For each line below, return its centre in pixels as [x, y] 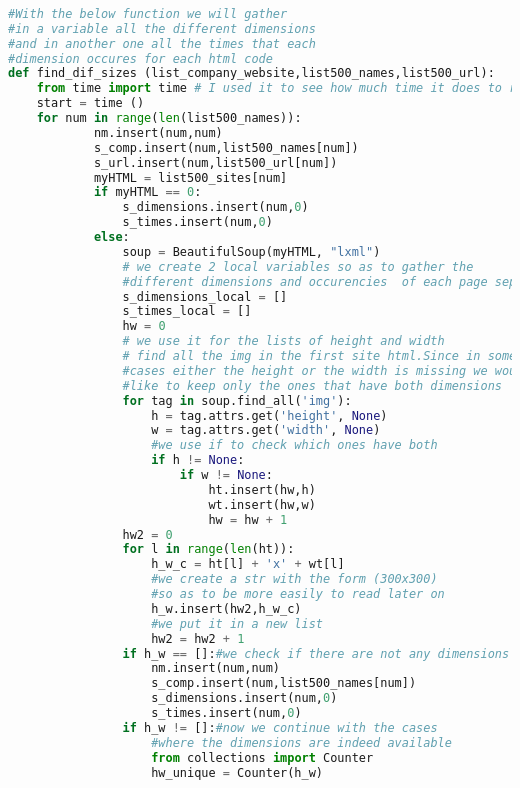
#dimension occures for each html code [140, 58]
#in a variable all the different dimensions [162, 28]
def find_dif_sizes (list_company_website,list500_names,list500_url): [251, 73]
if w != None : [226, 475]
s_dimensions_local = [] [205, 296]
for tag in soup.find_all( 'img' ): [237, 400]
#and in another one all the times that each [162, 43]
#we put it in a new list [237, 623]
